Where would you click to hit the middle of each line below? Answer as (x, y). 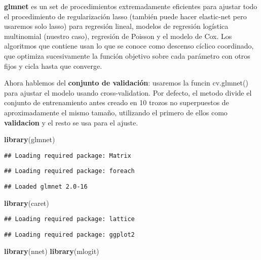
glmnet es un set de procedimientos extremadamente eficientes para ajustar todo (131, 6)
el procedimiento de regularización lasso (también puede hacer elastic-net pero (125, 16)
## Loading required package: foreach (69, 171)
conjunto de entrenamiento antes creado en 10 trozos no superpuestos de (117, 102)
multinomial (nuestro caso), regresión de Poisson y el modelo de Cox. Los (118, 36)
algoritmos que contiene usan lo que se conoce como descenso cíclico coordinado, (129, 46)
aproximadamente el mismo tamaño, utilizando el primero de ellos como (116, 112)
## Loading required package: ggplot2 (69, 234)
